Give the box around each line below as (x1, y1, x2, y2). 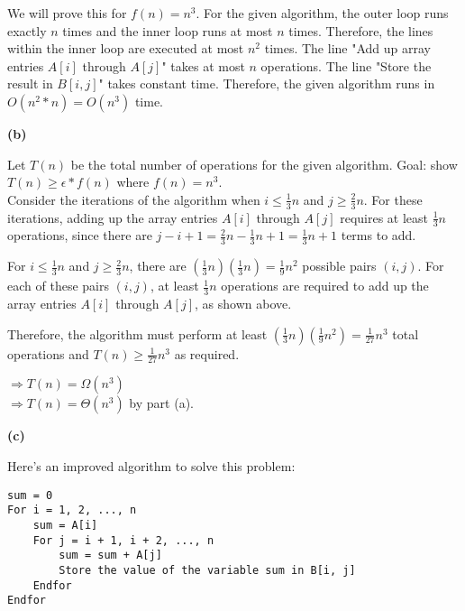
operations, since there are (7, 226, 152, 245)
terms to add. (341, 226, 416, 245)
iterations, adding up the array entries (7, 208, 218, 227)
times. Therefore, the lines (288, 21, 433, 40)
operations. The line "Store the (260, 56, 432, 75)
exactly (7, 21, 47, 40)
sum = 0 (7, 488, 53, 502)
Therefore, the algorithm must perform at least (7, 324, 268, 343)
